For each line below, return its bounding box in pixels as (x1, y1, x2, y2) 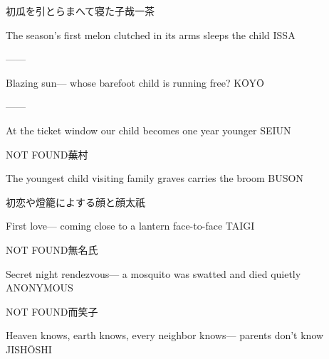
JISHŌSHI (6, 341, 52, 356)
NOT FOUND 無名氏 (6, 242, 98, 257)
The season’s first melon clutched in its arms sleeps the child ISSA (6, 27, 296, 42)
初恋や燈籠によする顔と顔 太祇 (6, 194, 145, 209)
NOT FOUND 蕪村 (6, 146, 88, 161)
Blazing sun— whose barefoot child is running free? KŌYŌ (6, 75, 265, 90)
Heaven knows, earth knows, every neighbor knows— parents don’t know (6, 328, 324, 343)
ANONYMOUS (6, 280, 73, 295)
